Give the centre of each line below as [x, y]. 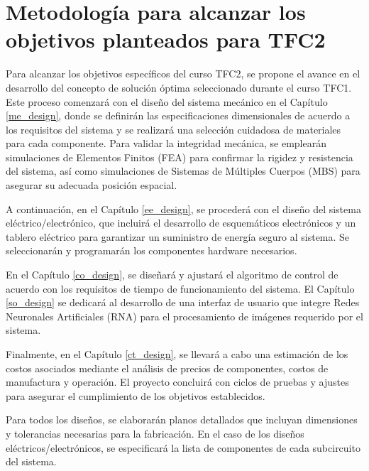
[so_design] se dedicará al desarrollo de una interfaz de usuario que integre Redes [183, 302]
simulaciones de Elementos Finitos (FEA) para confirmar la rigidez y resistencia [180, 157]
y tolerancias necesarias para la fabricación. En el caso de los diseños [155, 433]
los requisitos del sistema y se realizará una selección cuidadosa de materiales [174, 129]
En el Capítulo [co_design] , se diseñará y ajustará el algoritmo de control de [172, 275]
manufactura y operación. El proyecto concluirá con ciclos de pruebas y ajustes [177, 382]
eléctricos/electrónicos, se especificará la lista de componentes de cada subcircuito [183, 447]
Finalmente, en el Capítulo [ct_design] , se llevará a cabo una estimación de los [177, 354]
